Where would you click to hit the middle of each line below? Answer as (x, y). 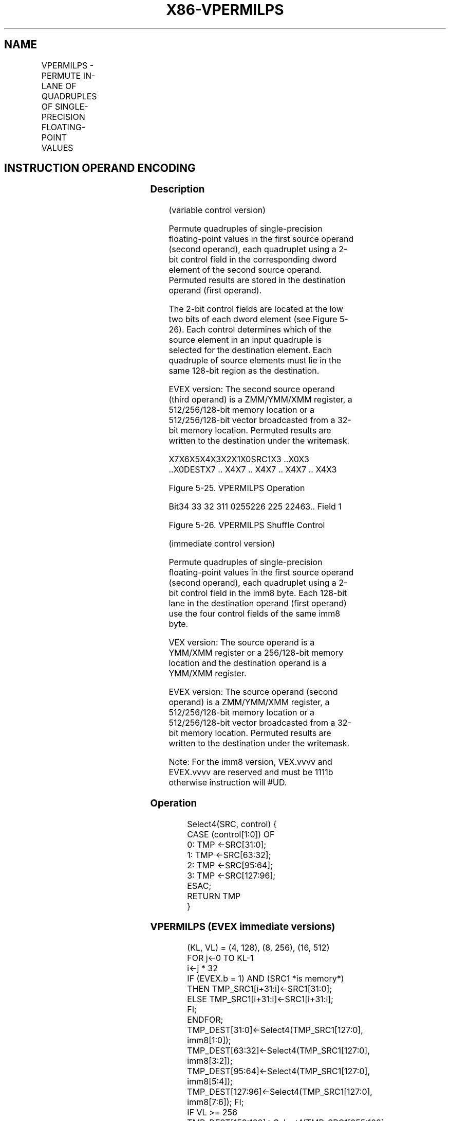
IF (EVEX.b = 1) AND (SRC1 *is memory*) (266, 979)
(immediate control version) (222, 544)
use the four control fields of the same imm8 (255, 614)
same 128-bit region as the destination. (244, 371)
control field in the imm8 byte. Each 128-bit (264, 593)
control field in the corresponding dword (259, 260)
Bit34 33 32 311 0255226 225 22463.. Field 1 (255, 507)
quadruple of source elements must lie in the (255, 361)
